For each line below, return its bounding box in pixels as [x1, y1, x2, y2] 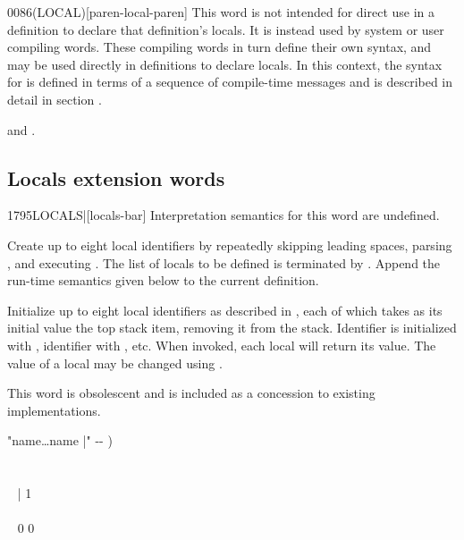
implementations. [7, 401, 101, 419]
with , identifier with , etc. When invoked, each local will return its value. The [7, 335, 436, 354]
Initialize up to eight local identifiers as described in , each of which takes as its [7, 300, 443, 319]
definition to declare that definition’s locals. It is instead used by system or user [7, 20, 444, 38]
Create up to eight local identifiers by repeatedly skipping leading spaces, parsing [7, 235, 452, 254]
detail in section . [7, 89, 102, 108]
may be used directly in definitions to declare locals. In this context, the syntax [7, 55, 443, 73]
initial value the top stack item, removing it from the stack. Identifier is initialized [7, 318, 457, 337]
